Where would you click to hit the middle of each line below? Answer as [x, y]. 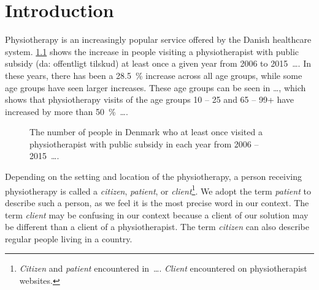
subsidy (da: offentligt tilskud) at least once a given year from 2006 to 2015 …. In [158, 63]
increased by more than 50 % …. [67, 111]
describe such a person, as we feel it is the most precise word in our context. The [157, 202]
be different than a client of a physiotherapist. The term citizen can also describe [157, 227]
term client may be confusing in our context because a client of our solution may [157, 214]
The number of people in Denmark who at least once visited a [146, 132]
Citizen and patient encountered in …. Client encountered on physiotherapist [163, 268]
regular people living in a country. [69, 238]
